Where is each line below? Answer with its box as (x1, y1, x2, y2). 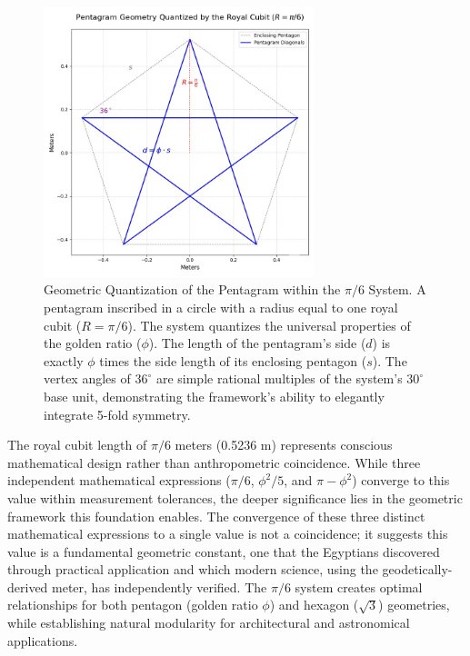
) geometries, (378, 595, 450, 614)
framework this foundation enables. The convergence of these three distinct (7, 506, 425, 525)
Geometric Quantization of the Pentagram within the (44, 280, 341, 299)
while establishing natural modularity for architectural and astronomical (7, 613, 410, 632)
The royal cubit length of (7, 435, 147, 454)
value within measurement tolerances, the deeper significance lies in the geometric (7, 488, 463, 507)
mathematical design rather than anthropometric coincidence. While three (7, 452, 421, 472)
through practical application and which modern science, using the (7, 560, 378, 579)
